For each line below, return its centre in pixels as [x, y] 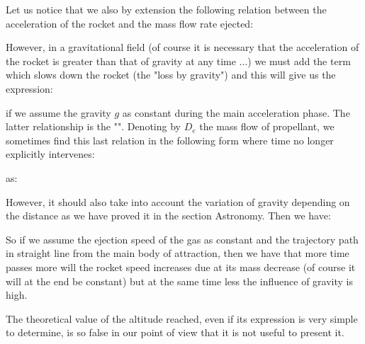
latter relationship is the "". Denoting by [93, 126]
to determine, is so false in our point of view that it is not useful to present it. [175, 332]
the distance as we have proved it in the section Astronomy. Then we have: [168, 216]
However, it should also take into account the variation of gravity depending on [178, 201]
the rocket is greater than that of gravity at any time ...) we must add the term [178, 61]
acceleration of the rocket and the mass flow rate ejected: [130, 23]
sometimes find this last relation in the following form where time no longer [170, 140]
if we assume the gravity [58, 112]
